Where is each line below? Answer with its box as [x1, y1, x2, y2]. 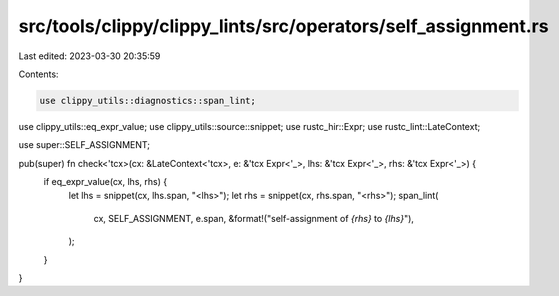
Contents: [18, 68, 59, 80]
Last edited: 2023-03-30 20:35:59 [18, 50, 161, 62]
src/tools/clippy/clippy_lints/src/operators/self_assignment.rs [18, 15, 549, 37]
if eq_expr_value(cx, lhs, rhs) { [43, 176, 168, 188]
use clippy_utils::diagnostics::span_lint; [39, 95, 257, 106]
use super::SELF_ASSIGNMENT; [18, 139, 150, 151]
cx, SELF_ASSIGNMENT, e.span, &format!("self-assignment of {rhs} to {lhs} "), [93, 212, 415, 224]
